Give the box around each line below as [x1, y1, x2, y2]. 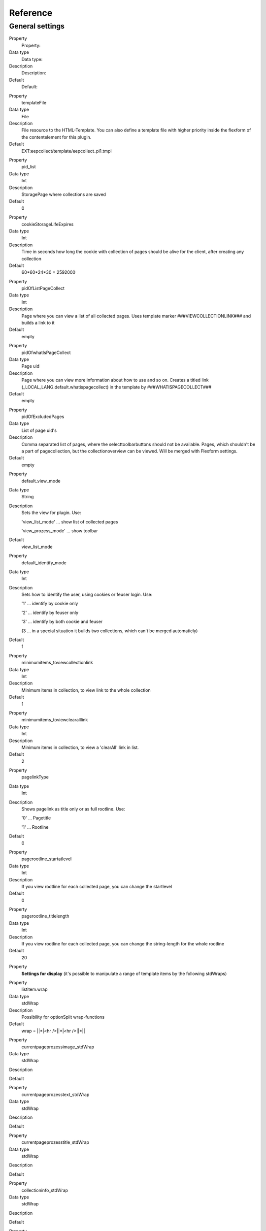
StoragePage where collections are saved [21, 191, 106, 197]
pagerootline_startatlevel [21, 856, 72, 862]
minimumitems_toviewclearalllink [21, 717, 88, 723]
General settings [9, 22, 65, 31]
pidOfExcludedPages [21, 414, 65, 420]
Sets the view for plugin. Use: [21, 510, 81, 516]
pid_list [21, 164, 36, 170]
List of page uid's [21, 427, 57, 433]
